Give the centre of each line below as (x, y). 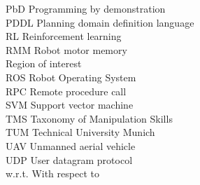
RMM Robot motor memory (66, 49)
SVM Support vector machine (70, 105)
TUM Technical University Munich (80, 132)
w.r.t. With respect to (52, 173)
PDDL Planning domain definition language (100, 22)
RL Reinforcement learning (64, 36)
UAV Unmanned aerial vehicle (71, 145)
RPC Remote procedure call (66, 91)
